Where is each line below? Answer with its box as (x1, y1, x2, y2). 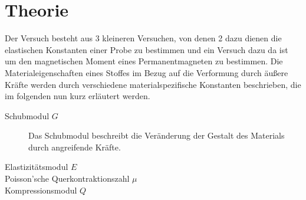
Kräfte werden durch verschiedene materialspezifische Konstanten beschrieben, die (5, 78, 301, 90)
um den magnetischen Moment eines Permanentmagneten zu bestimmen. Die (5, 55, 283, 67)
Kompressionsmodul (5, 183, 77, 196)
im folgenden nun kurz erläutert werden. (5, 90, 150, 102)
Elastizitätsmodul (5, 160, 68, 173)
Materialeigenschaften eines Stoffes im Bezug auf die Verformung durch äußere (5, 66, 288, 78)
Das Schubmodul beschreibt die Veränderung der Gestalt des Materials (28, 129, 285, 142)
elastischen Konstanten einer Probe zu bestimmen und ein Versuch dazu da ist (5, 43, 288, 55)
